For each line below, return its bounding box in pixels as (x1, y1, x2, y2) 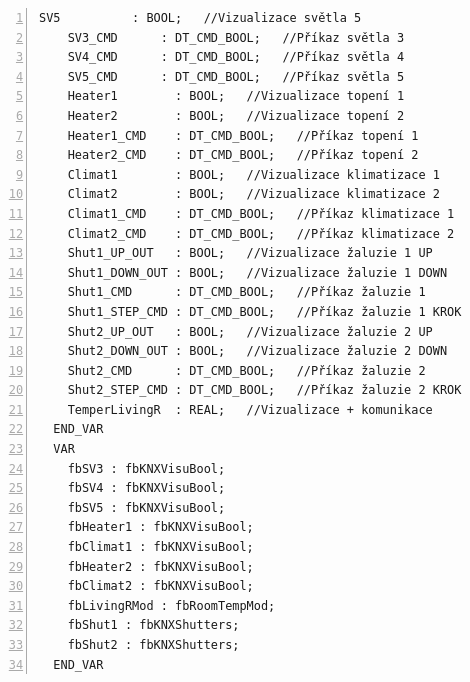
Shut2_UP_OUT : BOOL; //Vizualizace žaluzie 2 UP (67, 324, 433, 339)
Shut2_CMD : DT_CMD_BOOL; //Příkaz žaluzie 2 (67, 363, 426, 378)
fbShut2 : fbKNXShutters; (67, 638, 240, 652)
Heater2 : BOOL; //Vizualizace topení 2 (67, 108, 405, 123)
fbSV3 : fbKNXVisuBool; (67, 461, 226, 476)
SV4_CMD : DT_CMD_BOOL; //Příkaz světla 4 (67, 50, 405, 65)
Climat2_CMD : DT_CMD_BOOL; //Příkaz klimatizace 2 (67, 226, 455, 241)
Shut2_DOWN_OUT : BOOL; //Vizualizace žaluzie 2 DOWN (67, 344, 448, 359)
